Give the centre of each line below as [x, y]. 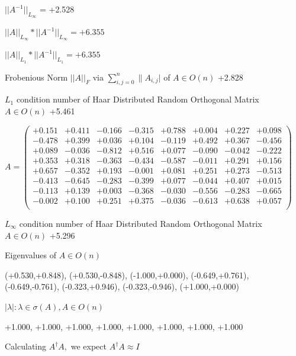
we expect [89, 346]
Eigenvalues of [30, 255]
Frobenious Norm [36, 77]
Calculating [26, 346]
